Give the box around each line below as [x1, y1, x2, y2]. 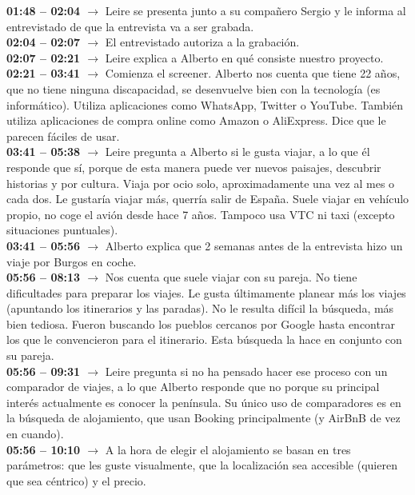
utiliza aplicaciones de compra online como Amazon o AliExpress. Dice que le [6, 112, 386, 129]
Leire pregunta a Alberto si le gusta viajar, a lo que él [105, 143, 370, 160]
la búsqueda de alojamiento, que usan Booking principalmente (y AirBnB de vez [6, 409, 401, 426]
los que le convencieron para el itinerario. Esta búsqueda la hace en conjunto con [6, 331, 402, 348]
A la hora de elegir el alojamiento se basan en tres [105, 441, 351, 457]
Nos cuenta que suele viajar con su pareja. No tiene [105, 269, 357, 285]
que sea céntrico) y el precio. [6, 472, 146, 489]
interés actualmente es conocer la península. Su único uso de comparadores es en [6, 393, 401, 410]
